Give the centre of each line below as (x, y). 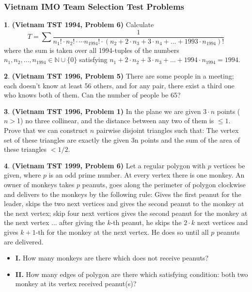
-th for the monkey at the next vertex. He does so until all (122, 232)
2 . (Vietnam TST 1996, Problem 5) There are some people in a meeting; (119, 76)
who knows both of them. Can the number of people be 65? (92, 95)
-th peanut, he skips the (146, 222)
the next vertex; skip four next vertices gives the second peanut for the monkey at (126, 213)
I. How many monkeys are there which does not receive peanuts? (112, 258)
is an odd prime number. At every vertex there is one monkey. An (147, 175)
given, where (23, 175)
